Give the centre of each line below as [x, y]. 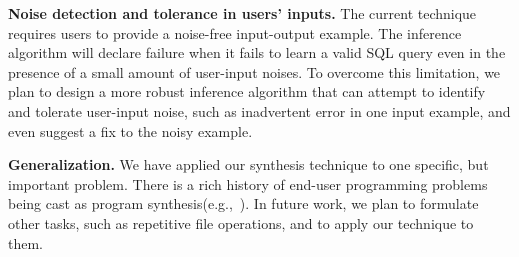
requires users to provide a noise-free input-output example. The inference [235, 32]
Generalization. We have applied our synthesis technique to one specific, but [248, 164]
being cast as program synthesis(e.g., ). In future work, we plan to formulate [243, 203]
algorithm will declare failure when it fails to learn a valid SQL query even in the [257, 52]
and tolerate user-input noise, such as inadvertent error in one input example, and [259, 110]
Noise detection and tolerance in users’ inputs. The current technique [242, 13]
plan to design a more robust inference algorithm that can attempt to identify [247, 91]
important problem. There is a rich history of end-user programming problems [248, 183]
